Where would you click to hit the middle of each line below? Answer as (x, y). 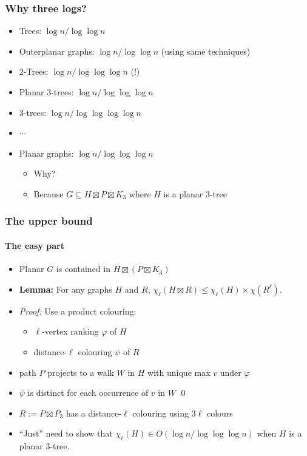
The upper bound (49, 221)
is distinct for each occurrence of (88, 393)
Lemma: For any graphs (66, 289)
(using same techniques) (206, 51)
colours (220, 413)
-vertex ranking (70, 331)
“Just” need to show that (66, 433)
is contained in (83, 269)
